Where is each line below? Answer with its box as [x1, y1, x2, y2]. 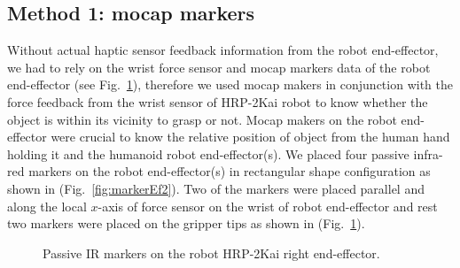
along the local [7, 196, 87, 215]
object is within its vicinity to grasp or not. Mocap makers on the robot [7, 110, 397, 128]
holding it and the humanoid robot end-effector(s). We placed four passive [7, 144, 409, 163]
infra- [413, 144, 443, 163]
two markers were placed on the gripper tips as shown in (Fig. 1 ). [7, 214, 365, 233]
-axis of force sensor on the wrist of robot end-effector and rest [97, 196, 438, 215]
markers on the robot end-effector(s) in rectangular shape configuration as [28, 162, 431, 180]
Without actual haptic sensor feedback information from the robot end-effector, [7, 41, 439, 59]
